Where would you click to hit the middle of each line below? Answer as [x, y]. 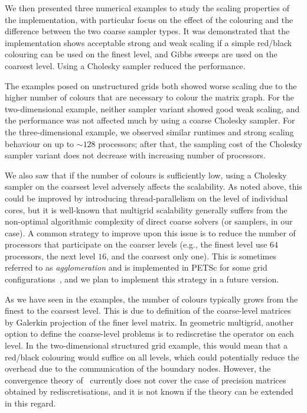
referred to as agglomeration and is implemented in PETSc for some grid [136, 267]
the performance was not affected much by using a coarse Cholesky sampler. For [150, 120]
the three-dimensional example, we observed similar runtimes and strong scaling [149, 131]
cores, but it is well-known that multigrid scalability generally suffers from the [146, 209]
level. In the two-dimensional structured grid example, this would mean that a [146, 345]
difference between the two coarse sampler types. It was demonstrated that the [147, 31]
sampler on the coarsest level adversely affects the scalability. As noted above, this [153, 186]
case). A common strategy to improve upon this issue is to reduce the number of [150, 232]
